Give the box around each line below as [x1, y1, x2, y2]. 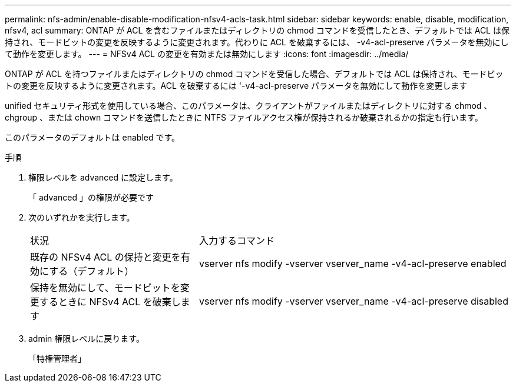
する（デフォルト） [49, 265, 134, 277]
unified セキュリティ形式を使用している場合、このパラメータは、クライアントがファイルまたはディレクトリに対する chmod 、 [5, 101, 492, 111]
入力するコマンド [199, 235, 274, 246]
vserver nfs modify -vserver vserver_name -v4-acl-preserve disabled [199, 295, 508, 307]
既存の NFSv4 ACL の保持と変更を [30, 251, 181, 263]
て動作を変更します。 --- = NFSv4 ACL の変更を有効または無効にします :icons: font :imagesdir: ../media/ [5, 49, 409, 59]
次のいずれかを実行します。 [28, 212, 135, 222]
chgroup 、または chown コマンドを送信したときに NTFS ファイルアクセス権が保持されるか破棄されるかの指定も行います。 [5, 112, 483, 122]
